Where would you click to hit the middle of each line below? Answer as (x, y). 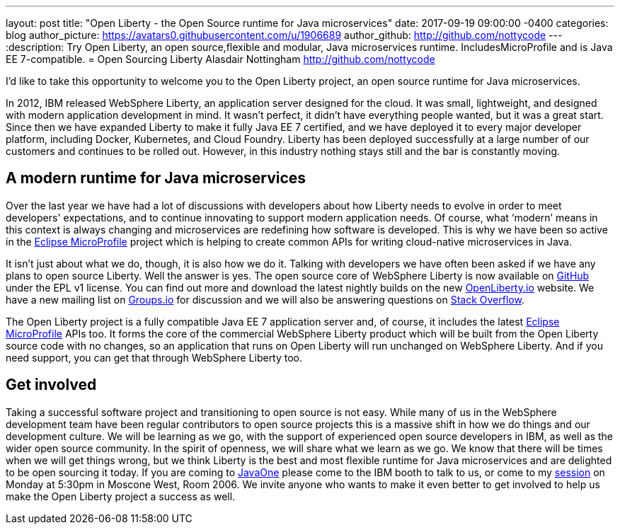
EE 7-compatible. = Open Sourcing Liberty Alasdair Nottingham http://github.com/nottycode (220, 59)
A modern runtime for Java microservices (156, 178)
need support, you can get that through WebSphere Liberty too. (154, 357)
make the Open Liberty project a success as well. (121, 496)
